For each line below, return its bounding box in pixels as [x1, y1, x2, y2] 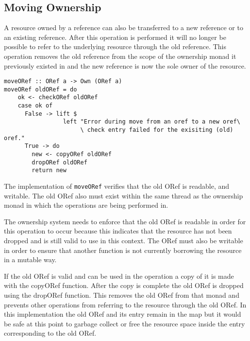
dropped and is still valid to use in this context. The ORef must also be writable [4, 235, 243, 246]
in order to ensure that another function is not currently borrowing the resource [4, 245, 242, 255]
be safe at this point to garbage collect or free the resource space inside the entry [4, 318, 245, 328]
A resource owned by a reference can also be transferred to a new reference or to [4, 22, 243, 33]
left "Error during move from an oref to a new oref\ [63, 118, 240, 126]
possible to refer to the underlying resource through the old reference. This [4, 41, 226, 52]
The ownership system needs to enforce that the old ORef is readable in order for [4, 216, 246, 226]
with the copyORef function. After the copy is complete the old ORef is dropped [4, 280, 244, 290]
